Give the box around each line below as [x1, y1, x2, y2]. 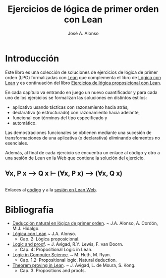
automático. [12, 120, 37, 126]
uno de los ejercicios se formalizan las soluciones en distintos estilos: [5, 94, 147, 100]
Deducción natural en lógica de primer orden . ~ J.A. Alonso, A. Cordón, [12, 220, 158, 226]
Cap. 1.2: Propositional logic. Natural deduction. [19, 257, 117, 263]
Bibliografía [5, 204, 54, 215]
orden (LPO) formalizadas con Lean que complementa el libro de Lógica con [5, 74, 161, 80]
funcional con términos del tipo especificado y [12, 115, 108, 121]
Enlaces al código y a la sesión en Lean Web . [5, 186, 98, 192]
